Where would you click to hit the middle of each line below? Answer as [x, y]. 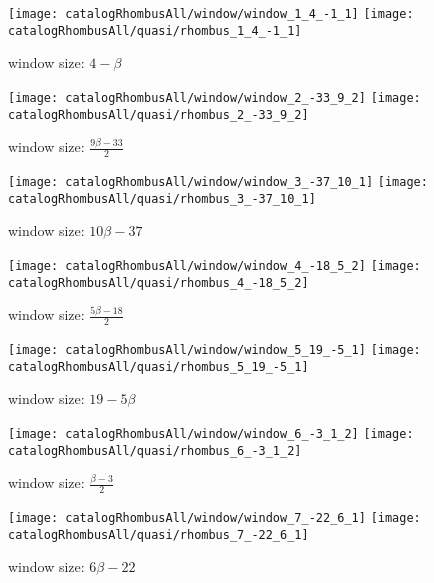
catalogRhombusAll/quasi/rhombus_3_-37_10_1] [162, 198]
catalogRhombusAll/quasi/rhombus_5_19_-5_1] [158, 366]
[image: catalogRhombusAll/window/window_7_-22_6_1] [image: [214, 518]
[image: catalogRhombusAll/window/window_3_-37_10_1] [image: [218, 182]
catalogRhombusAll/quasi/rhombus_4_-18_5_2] [158, 282]
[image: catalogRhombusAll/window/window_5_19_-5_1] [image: [214, 350]
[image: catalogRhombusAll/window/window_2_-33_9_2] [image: [214, 97]
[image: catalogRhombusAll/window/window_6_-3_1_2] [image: [211, 434]
